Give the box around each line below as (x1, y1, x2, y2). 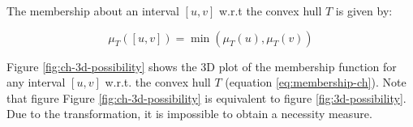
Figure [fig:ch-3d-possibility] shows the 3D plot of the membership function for (6, 57, 397, 74)
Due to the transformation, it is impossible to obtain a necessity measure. (6, 105, 372, 122)
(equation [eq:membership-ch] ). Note (225, 74, 407, 91)
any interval (6, 74, 66, 91)
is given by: (335, 2, 393, 19)
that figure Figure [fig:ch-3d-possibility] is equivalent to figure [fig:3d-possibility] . (6, 89, 407, 106)
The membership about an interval (6, 2, 179, 19)
